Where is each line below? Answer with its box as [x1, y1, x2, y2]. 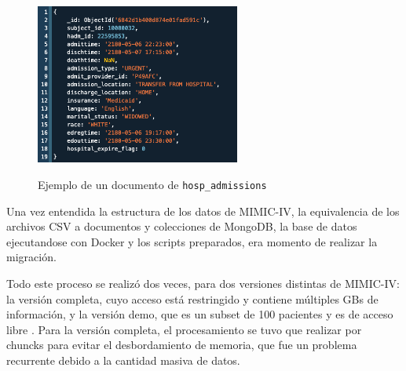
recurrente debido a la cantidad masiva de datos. [6, 351, 240, 368]
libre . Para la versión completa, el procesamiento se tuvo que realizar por [6, 321, 362, 337]
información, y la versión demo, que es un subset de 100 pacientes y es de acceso [6, 306, 393, 322]
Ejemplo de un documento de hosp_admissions [38, 176, 267, 192]
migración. [6, 249, 57, 265]
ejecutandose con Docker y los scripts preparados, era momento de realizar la [6, 233, 378, 249]
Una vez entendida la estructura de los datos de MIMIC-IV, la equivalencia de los [6, 202, 400, 219]
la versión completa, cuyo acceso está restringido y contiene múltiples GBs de [6, 290, 379, 307]
